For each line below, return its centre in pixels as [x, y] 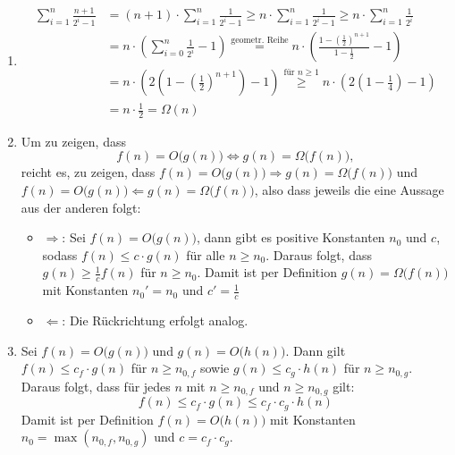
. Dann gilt [316, 350]
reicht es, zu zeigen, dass [88, 172]
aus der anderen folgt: [81, 207]
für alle [206, 254]
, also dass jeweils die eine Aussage [349, 190]
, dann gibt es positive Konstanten [291, 237]
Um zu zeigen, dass [73, 141]
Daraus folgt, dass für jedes [96, 386]
